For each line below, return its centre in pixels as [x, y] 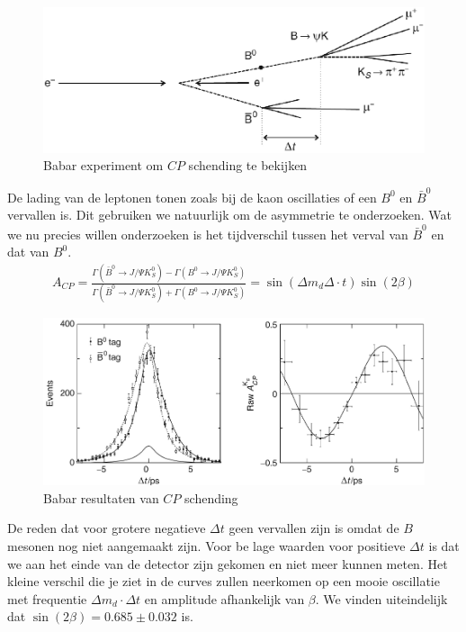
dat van [28, 252]
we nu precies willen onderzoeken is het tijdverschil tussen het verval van [208, 234]
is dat [444, 545]
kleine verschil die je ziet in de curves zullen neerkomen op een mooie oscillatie [224, 581]
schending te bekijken [248, 165]
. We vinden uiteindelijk [381, 598]
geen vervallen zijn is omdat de [314, 528]
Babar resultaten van [101, 497]
